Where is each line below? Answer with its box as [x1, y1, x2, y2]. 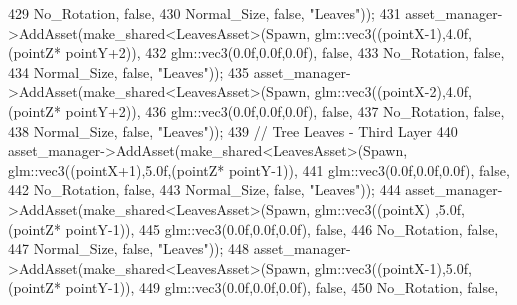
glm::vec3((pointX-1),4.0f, [314, 22, 472, 43]
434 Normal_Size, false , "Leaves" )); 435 [8, 61, 250, 82]
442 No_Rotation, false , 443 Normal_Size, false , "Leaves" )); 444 [8, 179, 401, 200]
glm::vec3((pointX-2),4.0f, [314, 81, 472, 102]
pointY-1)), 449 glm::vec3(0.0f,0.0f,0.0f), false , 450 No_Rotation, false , [65, 277, 499, 298]
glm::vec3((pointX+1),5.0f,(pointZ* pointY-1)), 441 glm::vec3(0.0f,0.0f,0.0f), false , [8, 159, 510, 180]
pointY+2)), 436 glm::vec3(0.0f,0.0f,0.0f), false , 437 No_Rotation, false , [65, 100, 505, 121]
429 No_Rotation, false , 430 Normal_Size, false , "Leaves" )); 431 [8, 3, 401, 23]
